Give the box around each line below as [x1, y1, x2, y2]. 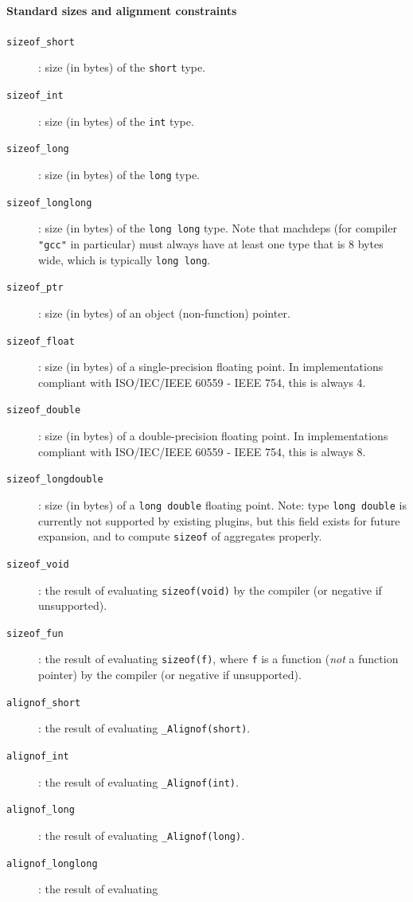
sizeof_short [6, 36, 75, 48]
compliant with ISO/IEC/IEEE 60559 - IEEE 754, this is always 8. [38, 443, 366, 459]
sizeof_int [6, 90, 64, 102]
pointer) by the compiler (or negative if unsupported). [38, 666, 302, 683]
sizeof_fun [6, 627, 64, 639]
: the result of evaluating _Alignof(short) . [38, 720, 251, 736]
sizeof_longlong [6, 197, 92, 209]
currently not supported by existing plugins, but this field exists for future [38, 512, 400, 529]
